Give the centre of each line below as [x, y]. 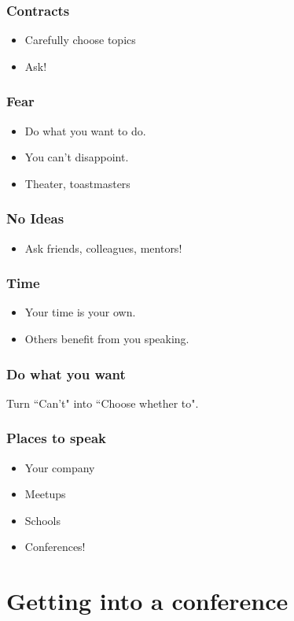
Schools [42, 520]
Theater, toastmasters [77, 183]
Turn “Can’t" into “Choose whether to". [103, 403]
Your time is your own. [80, 312]
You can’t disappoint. [77, 157]
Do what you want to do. [85, 130]
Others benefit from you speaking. [107, 339]
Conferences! [55, 547]
